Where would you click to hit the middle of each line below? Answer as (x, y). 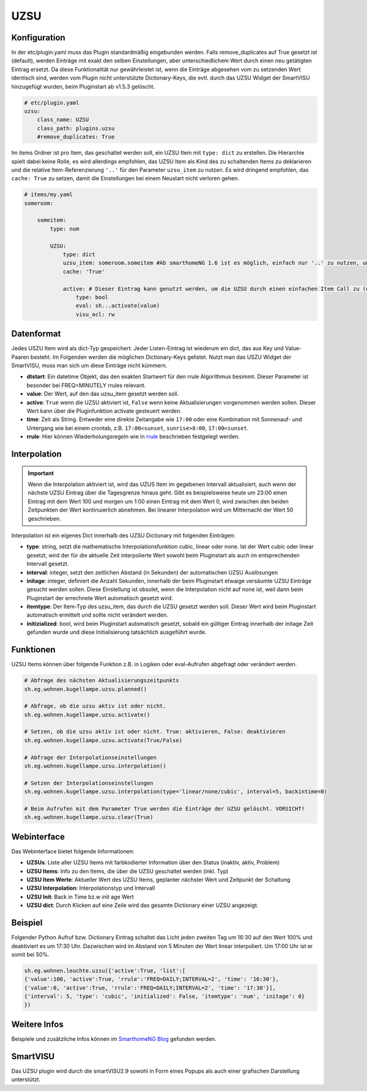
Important (41, 473)
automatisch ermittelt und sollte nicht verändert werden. (97, 615)
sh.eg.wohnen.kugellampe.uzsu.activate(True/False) (103, 740)
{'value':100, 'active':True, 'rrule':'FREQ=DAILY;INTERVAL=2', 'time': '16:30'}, (152, 979)
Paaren (20, 357)
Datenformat (36, 334)
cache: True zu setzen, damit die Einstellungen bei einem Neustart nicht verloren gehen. (125, 178)
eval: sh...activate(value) (118, 306)
